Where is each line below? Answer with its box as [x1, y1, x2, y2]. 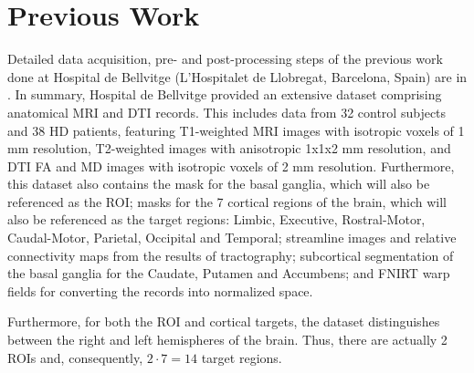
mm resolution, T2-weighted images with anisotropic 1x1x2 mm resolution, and [7, 139, 451, 158]
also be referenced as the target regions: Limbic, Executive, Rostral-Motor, [7, 210, 426, 229]
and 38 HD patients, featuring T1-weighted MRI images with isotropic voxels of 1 [7, 120, 465, 140]
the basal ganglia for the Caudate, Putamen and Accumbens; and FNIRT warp [7, 264, 450, 283]
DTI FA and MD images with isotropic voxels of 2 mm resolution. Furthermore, [7, 156, 455, 175]
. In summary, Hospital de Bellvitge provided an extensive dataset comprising [7, 85, 442, 104]
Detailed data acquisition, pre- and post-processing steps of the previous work [7, 49, 443, 68]
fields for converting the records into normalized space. [7, 281, 313, 300]
